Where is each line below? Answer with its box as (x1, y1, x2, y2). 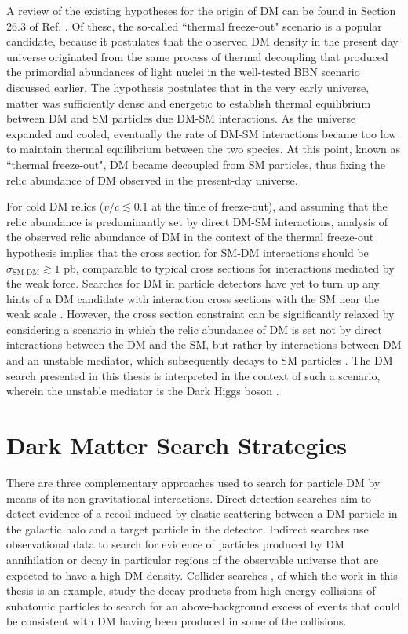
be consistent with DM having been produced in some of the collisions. (6, 613, 347, 629)
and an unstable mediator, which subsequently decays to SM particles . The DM (6, 352, 393, 368)
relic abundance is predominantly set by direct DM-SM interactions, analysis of (6, 213, 388, 229)
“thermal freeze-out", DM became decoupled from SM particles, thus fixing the (6, 156, 385, 172)
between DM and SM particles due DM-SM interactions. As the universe (6, 110, 356, 126)
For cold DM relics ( (6, 198, 104, 214)
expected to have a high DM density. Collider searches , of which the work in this (6, 566, 398, 583)
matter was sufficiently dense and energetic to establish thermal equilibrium (6, 94, 371, 111)
